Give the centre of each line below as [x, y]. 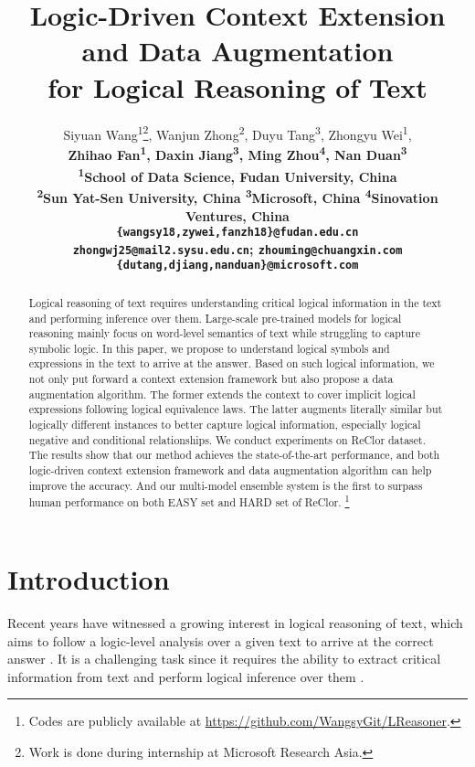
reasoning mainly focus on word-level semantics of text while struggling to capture [224, 333]
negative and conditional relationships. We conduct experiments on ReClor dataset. [227, 439]
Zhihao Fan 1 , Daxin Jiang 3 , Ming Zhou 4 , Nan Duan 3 [237, 154]
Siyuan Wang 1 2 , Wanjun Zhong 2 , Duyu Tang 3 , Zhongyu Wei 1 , [237, 133]
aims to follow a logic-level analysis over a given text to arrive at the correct [221, 640]
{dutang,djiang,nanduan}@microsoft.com [237, 266]
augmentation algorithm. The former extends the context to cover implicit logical [222, 394]
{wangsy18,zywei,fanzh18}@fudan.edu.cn [237, 233]
